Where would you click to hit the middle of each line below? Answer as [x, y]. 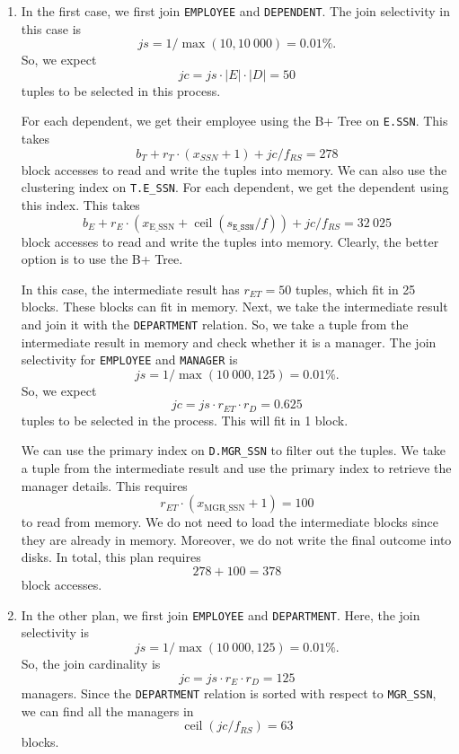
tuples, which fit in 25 [355, 289]
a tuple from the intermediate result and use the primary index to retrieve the [236, 468]
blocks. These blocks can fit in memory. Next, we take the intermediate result [234, 307]
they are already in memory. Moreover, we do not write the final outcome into [236, 539]
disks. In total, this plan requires [111, 557]
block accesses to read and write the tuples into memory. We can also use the [234, 169]
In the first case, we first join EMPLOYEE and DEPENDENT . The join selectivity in [235, 11]
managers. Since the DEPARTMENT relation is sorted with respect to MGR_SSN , [229, 693]
